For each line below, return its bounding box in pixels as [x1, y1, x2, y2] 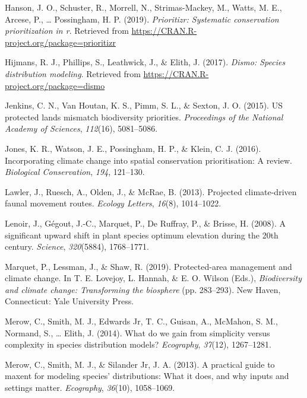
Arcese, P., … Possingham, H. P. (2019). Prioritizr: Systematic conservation [5, 12, 279, 25]
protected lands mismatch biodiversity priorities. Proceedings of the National [5, 110, 283, 123]
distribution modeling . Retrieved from [5, 67, 141, 79]
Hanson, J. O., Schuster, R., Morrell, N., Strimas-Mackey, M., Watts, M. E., [5, 1, 282, 13]
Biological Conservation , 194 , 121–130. [5, 165, 145, 178]
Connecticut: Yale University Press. [5, 295, 134, 307]
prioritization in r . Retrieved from [5, 24, 129, 37]
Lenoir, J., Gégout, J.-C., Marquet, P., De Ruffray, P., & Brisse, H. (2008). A [5, 216, 286, 229]
